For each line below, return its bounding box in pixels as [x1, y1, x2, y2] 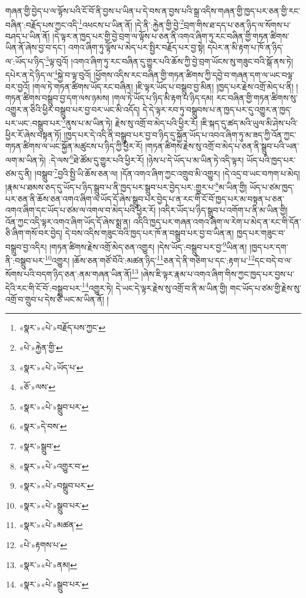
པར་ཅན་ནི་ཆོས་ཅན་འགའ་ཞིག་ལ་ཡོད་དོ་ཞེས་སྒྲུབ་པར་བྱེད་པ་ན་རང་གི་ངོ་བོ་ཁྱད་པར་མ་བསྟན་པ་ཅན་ [5, 192, 285, 204]
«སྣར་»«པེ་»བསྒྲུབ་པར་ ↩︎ [19, 479, 94, 492]
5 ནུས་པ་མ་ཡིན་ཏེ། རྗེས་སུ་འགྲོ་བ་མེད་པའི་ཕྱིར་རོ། [62, 115, 198, 129]
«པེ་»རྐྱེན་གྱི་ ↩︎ [19, 341, 63, 354]
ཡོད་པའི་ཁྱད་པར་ [246, 153, 296, 166]
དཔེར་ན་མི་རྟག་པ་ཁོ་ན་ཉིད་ [207, 41, 284, 53]
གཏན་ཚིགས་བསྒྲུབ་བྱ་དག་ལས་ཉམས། [5, 92, 110, 104]
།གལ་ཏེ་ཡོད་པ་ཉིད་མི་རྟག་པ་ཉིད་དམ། [112, 92, 214, 104]
